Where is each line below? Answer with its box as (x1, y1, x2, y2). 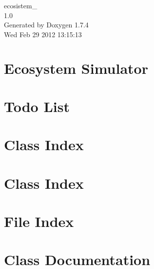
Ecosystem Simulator (4, 58, 148, 78)
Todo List (4, 96, 70, 116)
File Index (4, 211, 74, 231)
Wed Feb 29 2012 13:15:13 (4, 29, 82, 39)
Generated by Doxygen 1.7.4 (4, 20, 89, 30)
